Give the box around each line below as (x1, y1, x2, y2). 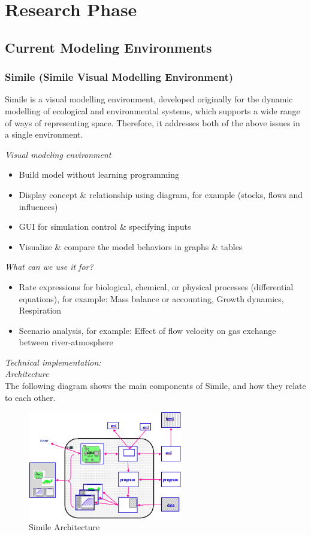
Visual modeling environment (5, 148, 111, 160)
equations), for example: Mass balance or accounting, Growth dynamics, (19, 292, 284, 305)
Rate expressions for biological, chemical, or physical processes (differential (19, 280, 294, 293)
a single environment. (5, 128, 83, 141)
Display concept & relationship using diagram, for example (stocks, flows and (19, 188, 303, 200)
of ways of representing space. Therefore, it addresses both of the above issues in (5, 116, 300, 129)
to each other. (5, 391, 56, 403)
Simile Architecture (29, 521, 100, 533)
